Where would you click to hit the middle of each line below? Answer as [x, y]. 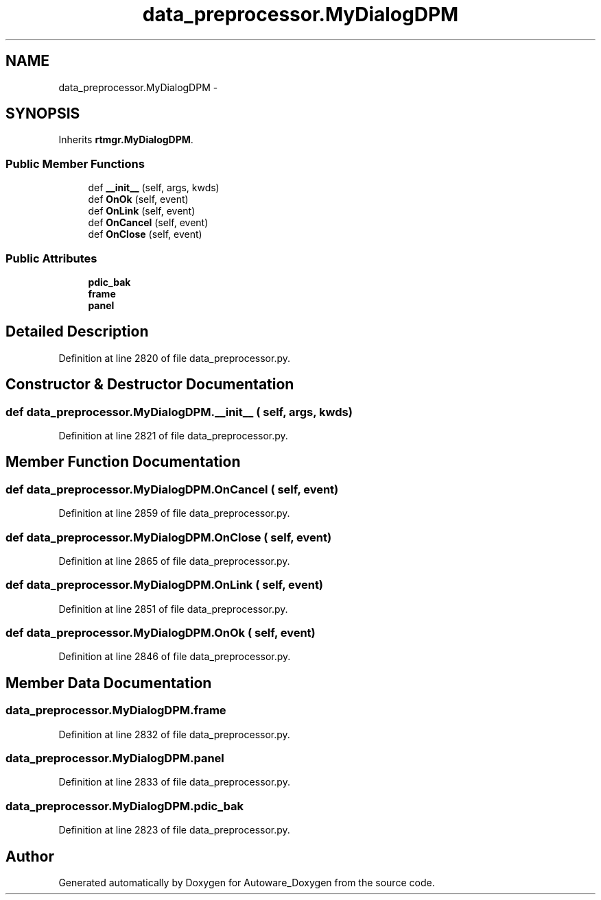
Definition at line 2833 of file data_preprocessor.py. [174, 782]
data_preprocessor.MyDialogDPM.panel [115, 758]
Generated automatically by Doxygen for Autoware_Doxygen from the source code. [247, 883]
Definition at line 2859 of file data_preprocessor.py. [174, 513]
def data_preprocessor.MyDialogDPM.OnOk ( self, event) [161, 633]
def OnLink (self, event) [142, 211]
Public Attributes [51, 258]
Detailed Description [77, 332]
